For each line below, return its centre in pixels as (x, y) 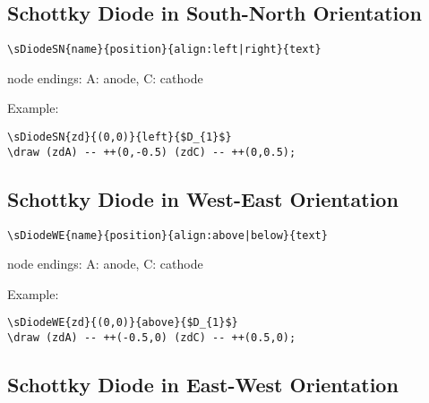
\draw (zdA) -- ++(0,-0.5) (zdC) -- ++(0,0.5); (152, 152)
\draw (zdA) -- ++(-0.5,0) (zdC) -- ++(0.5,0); (152, 338)
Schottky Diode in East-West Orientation (203, 385)
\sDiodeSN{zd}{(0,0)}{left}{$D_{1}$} (120, 137)
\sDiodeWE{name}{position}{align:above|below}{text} (167, 235)
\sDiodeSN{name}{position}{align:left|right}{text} (164, 50)
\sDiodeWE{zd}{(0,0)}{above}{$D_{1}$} (123, 323)
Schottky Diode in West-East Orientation (203, 198)
